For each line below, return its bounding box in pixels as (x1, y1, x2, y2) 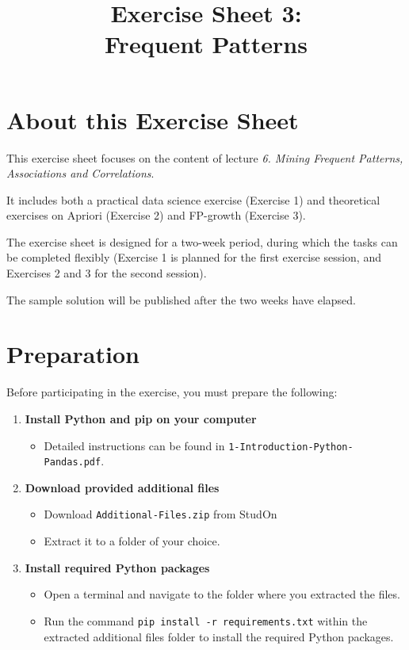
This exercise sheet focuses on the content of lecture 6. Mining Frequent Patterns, (6, 149, 403, 166)
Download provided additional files (25, 479, 220, 495)
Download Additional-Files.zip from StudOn (44, 506, 277, 522)
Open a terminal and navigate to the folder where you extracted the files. (44, 586, 400, 602)
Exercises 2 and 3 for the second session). (6, 265, 207, 281)
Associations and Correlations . (6, 165, 155, 182)
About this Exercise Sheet (6, 103, 299, 136)
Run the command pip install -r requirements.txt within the (44, 612, 368, 629)
